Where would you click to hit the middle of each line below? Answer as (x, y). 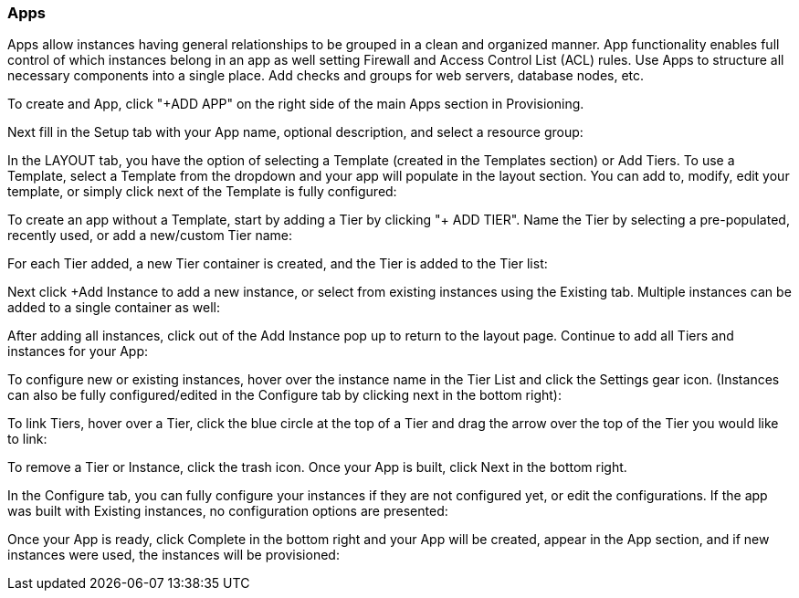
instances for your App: (78, 351)
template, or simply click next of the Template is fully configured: (202, 192)
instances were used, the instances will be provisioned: (173, 555)
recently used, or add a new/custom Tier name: (150, 236)
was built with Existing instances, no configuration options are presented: (228, 511)
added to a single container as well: (114, 308)
